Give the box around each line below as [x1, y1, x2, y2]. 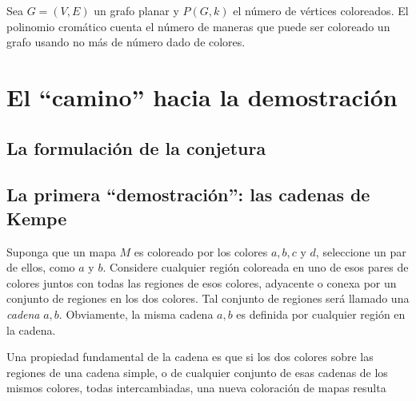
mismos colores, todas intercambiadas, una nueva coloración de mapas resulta [6, 379, 386, 396]
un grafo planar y [94, 2, 179, 18]
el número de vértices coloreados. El [233, 2, 409, 18]
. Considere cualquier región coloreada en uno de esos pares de [102, 259, 409, 276]
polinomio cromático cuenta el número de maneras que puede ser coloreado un [6, 18, 390, 34]
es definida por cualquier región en [236, 305, 406, 322]
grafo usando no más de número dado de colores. [6, 34, 246, 50]
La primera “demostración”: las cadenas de [6, 182, 370, 207]
